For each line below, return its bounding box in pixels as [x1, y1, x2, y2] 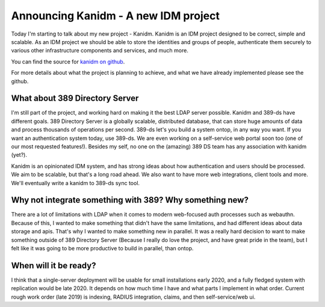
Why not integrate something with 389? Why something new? [11, 195, 249, 205]
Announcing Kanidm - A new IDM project [11, 9, 220, 22]
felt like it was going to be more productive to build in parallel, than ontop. [11, 245, 194, 252]
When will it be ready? [11, 260, 96, 271]
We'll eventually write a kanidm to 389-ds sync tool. [11, 179, 140, 186]
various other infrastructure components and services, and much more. [11, 47, 189, 54]
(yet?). [11, 151, 27, 159]
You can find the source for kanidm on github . [11, 58, 125, 65]
